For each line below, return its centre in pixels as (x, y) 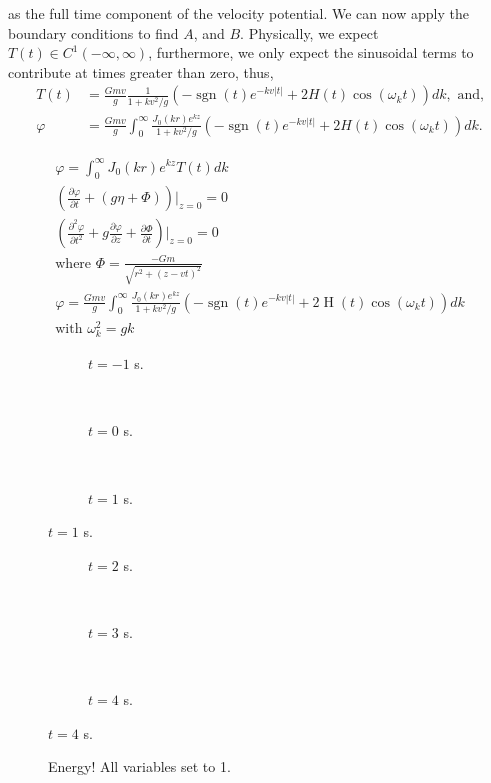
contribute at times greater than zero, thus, (141, 71)
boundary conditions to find (93, 32)
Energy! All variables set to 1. (139, 766)
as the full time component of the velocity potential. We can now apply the (238, 13)
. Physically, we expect (309, 32)
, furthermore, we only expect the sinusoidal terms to (311, 52)
